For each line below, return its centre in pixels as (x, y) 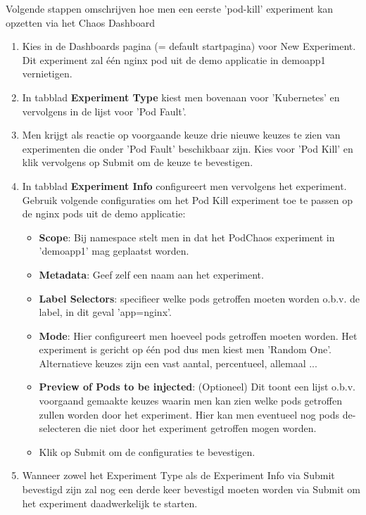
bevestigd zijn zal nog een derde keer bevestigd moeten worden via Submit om (191, 489)
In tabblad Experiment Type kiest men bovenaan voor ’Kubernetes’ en (181, 97)
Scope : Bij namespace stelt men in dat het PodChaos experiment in (187, 237)
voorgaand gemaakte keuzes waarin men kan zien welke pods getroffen (190, 401)
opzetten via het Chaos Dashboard (80, 22)
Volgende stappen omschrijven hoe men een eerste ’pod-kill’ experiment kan (170, 8)
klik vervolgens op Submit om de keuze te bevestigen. (138, 162)
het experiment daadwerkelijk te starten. (110, 503)
